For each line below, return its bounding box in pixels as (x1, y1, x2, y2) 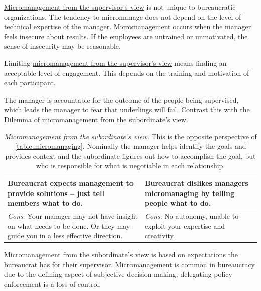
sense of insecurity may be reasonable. (4, 41, 121, 51)
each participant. (4, 77, 56, 88)
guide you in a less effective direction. (8, 230, 123, 241)
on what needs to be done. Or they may (8, 220, 130, 231)
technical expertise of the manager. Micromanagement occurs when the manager (4, 21, 251, 32)
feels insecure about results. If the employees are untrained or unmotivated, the (4, 31, 248, 41)
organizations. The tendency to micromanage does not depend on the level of (4, 11, 241, 22)
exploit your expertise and (145, 220, 225, 231)
